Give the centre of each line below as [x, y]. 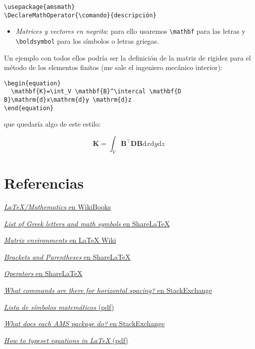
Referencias [44, 183]
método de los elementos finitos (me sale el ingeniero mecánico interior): [113, 67]
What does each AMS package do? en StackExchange [84, 323]
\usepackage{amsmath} [40, 7]
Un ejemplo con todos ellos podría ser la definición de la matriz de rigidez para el [127, 57]
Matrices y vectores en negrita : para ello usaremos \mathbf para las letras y [130, 31]
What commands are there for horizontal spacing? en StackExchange [108, 290]
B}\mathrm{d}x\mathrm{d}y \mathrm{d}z [68, 100]
